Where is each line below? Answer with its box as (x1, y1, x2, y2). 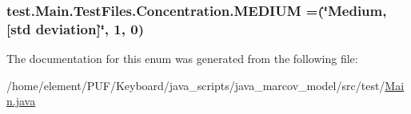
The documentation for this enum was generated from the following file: (6, 50, 358, 67)
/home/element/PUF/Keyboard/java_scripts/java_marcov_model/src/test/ (6, 77, 385, 93)
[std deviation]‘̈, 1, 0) (6, 18, 144, 38)
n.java (6, 92, 36, 109)
